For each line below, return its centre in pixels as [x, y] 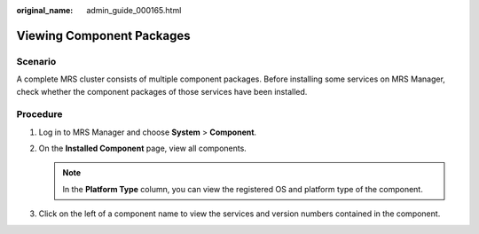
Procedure [39, 114]
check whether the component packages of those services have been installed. [162, 91]
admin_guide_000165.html [134, 10]
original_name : [45, 10]
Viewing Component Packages [103, 35]
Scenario [36, 61]
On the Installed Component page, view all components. [143, 148]
